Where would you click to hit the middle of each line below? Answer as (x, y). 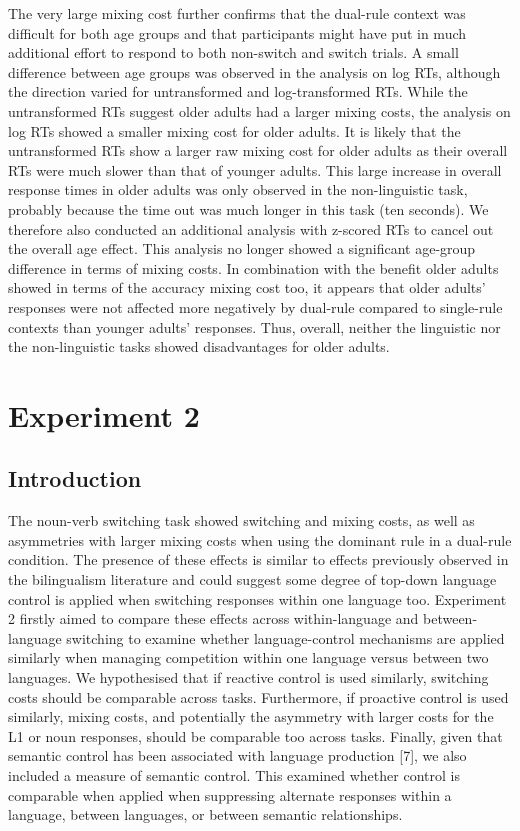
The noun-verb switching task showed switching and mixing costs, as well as (241, 520)
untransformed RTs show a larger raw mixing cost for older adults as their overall (258, 150)
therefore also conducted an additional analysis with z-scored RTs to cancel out (251, 228)
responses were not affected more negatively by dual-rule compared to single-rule (255, 306)
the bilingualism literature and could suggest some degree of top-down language (252, 579)
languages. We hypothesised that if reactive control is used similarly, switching (248, 677)
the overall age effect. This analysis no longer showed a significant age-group (242, 248)
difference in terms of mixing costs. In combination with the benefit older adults (253, 267)
